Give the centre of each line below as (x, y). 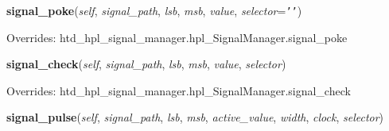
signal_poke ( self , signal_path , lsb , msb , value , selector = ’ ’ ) (154, 10)
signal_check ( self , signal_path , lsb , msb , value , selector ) (146, 64)
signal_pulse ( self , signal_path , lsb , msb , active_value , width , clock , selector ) (195, 117)
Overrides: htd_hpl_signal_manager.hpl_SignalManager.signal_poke (177, 37)
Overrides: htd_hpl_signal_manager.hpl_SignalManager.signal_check (179, 90)
